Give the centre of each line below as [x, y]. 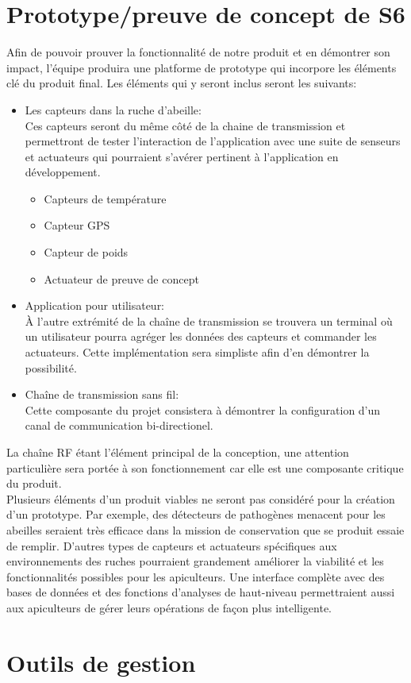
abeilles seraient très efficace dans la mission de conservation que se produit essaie [205, 529]
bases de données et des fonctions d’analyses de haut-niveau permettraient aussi [201, 592]
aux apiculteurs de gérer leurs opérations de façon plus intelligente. [169, 607]
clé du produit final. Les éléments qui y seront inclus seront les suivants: [182, 83]
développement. [63, 172]
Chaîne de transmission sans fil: [102, 394]
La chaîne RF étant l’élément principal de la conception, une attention [178, 452]
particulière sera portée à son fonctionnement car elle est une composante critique [205, 467]
